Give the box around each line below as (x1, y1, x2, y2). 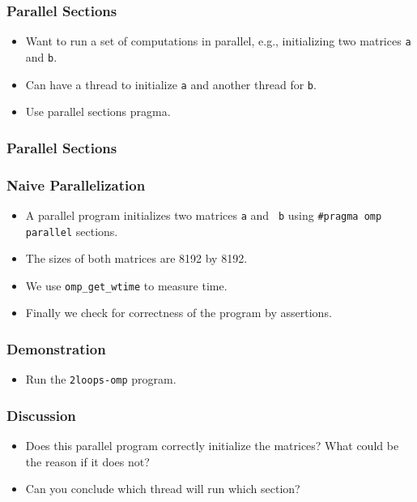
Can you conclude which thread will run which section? (25, 480, 300, 497)
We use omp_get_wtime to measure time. (25, 277, 228, 294)
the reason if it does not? (25, 453, 150, 470)
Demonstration (6, 338, 106, 358)
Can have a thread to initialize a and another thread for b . (25, 75, 317, 92)
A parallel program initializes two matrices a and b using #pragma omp (25, 206, 382, 223)
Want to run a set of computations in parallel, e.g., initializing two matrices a (25, 32, 411, 49)
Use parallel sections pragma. (25, 103, 171, 120)
